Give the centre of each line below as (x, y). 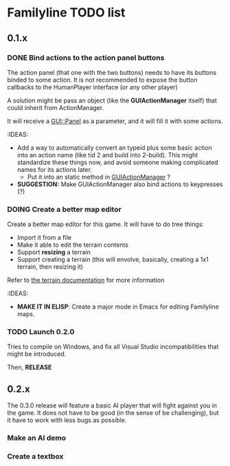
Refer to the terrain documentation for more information (86, 280)
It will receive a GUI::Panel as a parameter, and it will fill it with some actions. (115, 121)
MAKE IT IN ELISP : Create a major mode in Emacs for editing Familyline (118, 307)
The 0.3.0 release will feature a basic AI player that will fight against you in (112, 406)
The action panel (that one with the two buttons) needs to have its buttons (112, 72)
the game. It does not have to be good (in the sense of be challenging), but (113, 413)
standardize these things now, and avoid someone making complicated (117, 162)
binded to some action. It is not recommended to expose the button (102, 80)
